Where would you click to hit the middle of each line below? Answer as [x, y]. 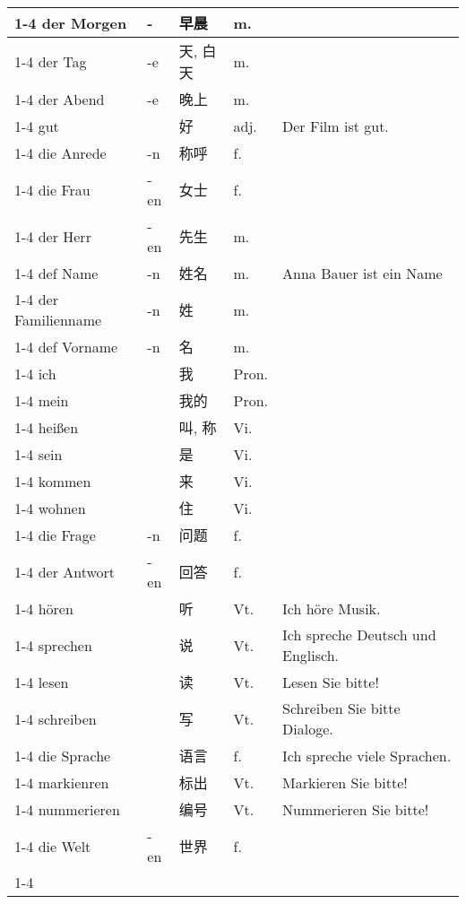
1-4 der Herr [53, 236]
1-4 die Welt [53, 846]
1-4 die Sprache [63, 755]
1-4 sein [39, 454]
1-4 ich [35, 373]
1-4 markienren [62, 782]
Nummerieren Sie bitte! [356, 809]
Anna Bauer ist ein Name [362, 273]
